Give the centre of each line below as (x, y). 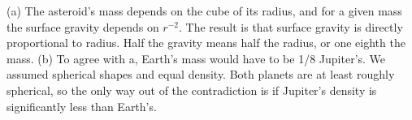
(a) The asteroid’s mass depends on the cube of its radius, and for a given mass (204, 11)
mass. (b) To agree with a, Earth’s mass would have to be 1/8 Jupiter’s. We (196, 58)
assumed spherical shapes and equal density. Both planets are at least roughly (201, 74)
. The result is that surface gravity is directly (291, 26)
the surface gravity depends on (83, 26)
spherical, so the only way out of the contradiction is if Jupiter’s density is (192, 90)
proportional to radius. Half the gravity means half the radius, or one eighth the (206, 43)
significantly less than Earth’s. (82, 106)
